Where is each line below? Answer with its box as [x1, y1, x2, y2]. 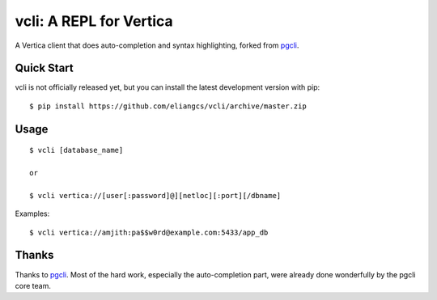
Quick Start [15, 61, 74, 75]
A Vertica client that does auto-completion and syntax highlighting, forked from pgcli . [15, 40, 299, 50]
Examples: [15, 209, 50, 218]
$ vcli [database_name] [29, 146, 124, 155]
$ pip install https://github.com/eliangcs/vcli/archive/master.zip [29, 101, 307, 111]
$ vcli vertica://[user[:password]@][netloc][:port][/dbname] [29, 191, 282, 200]
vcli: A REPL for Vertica [15, 12, 173, 30]
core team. [15, 281, 52, 290]
